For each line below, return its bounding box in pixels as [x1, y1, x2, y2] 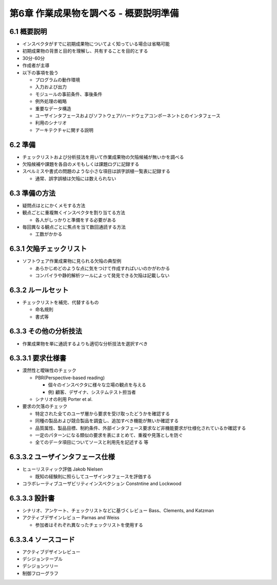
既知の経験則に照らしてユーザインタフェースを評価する [35, 473, 152, 479]
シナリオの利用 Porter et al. [35, 396, 93, 402]
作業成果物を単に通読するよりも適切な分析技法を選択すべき [22, 340, 148, 346]
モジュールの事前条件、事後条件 [35, 91, 103, 97]
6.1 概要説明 [9, 27, 47, 36]
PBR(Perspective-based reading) [35, 375, 105, 381]
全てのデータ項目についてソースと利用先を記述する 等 [35, 439, 149, 445]
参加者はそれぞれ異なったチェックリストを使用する [35, 521, 143, 528]
